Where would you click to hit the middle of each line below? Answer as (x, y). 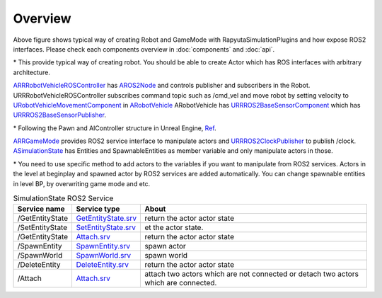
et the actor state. (174, 228)
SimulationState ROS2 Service (63, 198)
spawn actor (166, 246)
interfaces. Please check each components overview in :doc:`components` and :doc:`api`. (144, 49)
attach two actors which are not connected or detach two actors (251, 274)
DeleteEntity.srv (102, 265)
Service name (41, 209)
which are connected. (181, 283)
